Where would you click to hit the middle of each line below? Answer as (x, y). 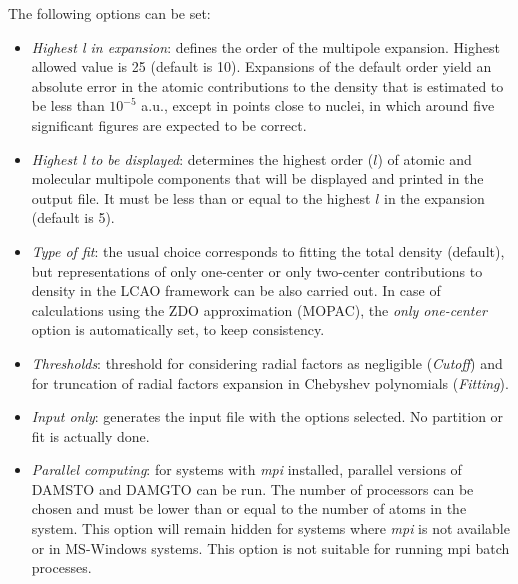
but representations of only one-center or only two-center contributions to (257, 270)
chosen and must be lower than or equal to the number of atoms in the (249, 508)
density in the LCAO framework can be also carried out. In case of (236, 290)
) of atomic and (424, 158)
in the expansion (434, 197)
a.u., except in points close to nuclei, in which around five (318, 105)
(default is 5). (73, 217)
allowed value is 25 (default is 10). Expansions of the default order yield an (261, 66)
